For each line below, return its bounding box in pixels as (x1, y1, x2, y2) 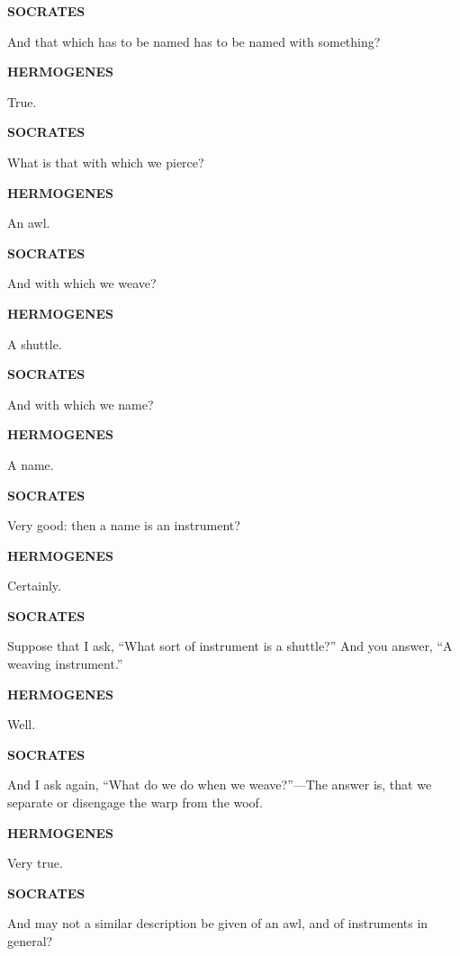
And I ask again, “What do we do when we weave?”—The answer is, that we (7, 775, 432, 794)
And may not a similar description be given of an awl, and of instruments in (7, 914, 428, 933)
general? (7, 932, 53, 950)
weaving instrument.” (7, 654, 123, 673)
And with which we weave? (7, 274, 157, 293)
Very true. (7, 853, 63, 872)
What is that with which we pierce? (7, 152, 204, 171)
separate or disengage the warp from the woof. (7, 793, 263, 812)
